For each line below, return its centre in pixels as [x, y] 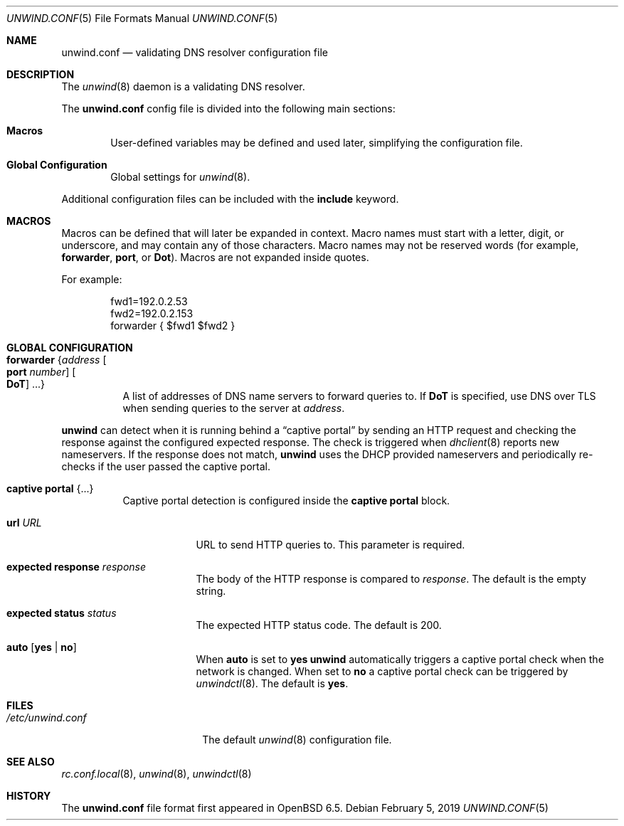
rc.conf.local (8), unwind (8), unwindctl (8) [157, 774]
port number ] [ [41, 372]
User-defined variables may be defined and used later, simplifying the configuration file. [317, 143]
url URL [24, 523]
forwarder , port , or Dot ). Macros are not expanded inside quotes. [215, 257]
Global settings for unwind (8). [180, 177]
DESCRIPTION [41, 74]
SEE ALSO [31, 762]
